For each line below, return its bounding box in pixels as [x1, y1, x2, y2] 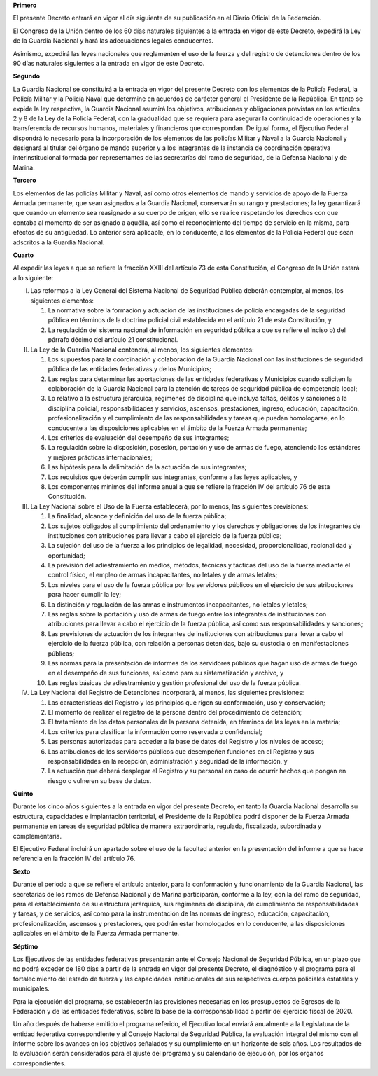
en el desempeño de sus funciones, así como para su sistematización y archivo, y [48, 669, 284, 677]
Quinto [13, 789, 34, 798]
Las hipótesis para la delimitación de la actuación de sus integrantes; [48, 463, 247, 471]
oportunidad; [48, 551, 85, 560]
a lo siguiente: [13, 273, 54, 282]
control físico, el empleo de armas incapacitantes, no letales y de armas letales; [48, 571, 278, 579]
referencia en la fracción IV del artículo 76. [13, 855, 136, 863]
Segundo [13, 72, 41, 81]
